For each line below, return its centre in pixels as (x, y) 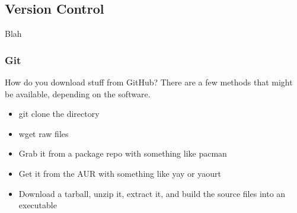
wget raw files (44, 133)
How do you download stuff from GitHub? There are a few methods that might (149, 82)
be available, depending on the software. (78, 93)
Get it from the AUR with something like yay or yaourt (120, 173)
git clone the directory (59, 114)
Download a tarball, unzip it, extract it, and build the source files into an (152, 193)
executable (38, 205)
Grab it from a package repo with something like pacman (123, 153)
